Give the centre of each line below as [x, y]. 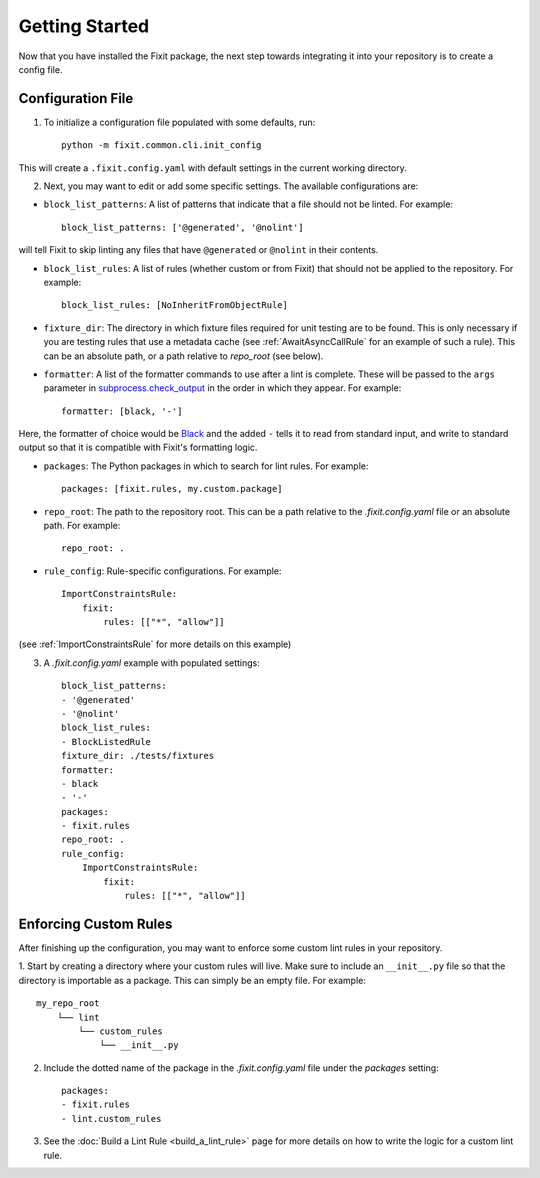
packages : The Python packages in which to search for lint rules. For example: [206, 466]
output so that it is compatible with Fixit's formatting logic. [138, 447]
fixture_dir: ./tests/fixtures [138, 756]
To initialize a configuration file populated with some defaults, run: [179, 122]
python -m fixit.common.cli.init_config [161, 145]
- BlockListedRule [106, 741]
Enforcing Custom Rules [95, 923]
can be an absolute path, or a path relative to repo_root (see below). [183, 356]
